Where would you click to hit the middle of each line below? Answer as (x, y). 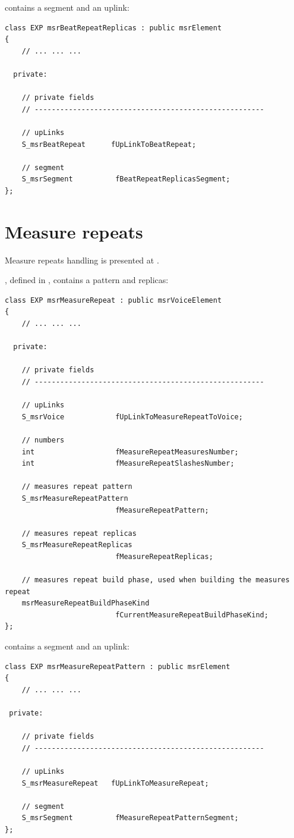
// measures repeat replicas (79, 533)
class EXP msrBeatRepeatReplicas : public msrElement (113, 28)
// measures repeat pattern (77, 487)
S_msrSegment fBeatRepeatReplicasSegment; (126, 179)
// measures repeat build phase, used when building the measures (156, 580)
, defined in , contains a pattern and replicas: (87, 280)
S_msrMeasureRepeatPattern (75, 498)
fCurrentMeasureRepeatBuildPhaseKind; (192, 615)
